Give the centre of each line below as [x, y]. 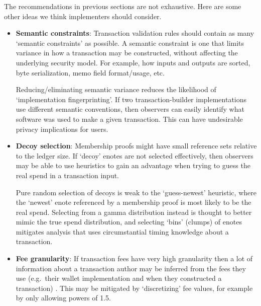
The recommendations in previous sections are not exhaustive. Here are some [123, 6]
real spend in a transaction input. [68, 175]
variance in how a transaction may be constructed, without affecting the [127, 53]
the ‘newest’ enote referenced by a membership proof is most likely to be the [134, 202]
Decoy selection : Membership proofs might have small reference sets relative [136, 146]
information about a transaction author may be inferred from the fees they [131, 268]
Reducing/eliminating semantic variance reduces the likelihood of [116, 89]
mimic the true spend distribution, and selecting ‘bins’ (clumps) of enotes [129, 222]
